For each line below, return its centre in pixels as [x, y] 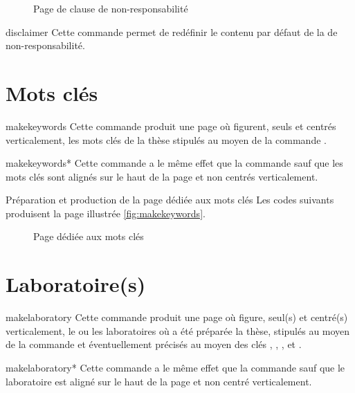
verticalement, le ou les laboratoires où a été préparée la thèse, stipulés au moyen [178, 330]
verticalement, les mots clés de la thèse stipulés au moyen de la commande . [166, 139]
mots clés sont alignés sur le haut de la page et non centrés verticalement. [162, 176]
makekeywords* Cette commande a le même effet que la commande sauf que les [174, 163]
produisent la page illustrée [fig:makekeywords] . [106, 213]
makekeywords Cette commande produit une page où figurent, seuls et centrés [171, 126]
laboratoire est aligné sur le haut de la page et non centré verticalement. [159, 381]
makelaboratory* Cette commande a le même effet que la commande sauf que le [175, 367]
